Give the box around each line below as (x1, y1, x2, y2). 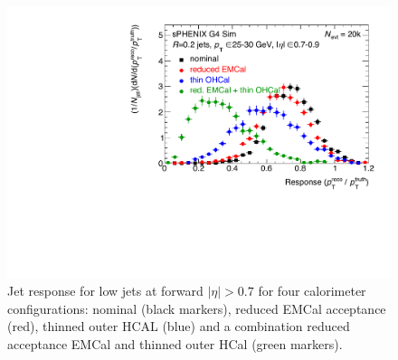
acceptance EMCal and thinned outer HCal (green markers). (7, 335, 343, 354)
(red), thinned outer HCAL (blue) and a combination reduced (7, 317, 350, 336)
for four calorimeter (258, 281, 366, 300)
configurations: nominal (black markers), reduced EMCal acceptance (7, 298, 386, 317)
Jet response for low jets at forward (7, 281, 204, 300)
